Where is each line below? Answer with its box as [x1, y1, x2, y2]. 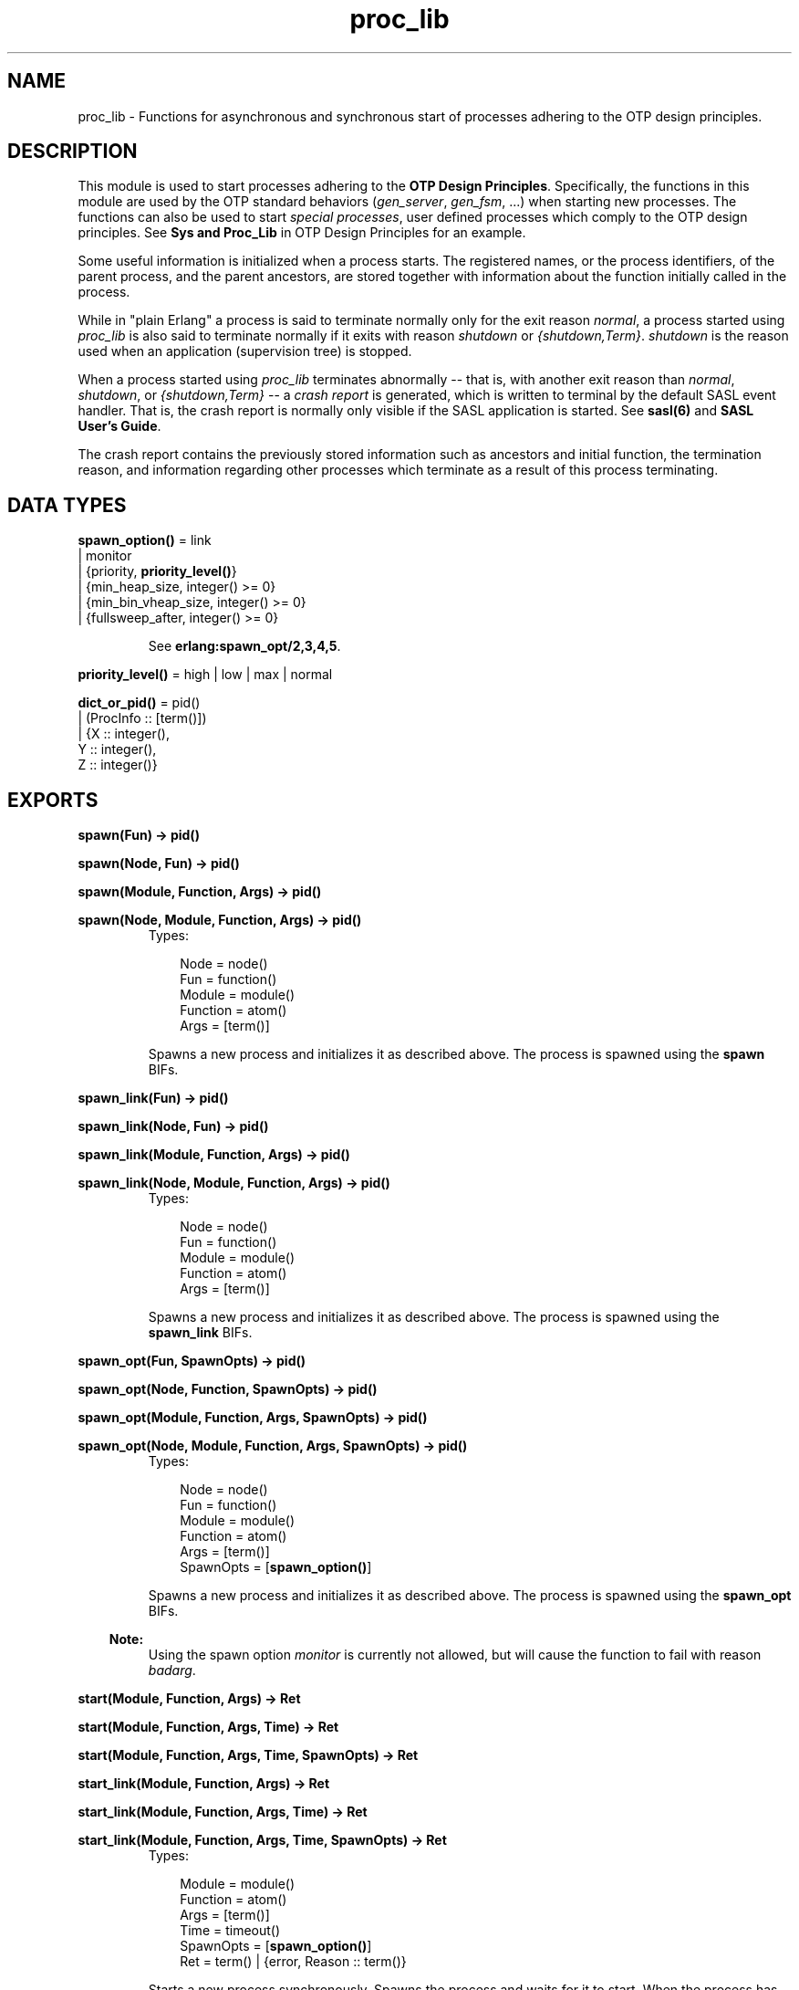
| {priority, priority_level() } [78, 563, 237, 580]
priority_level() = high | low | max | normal [78, 666, 333, 683]
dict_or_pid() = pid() [78, 695, 201, 711]
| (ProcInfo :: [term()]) [78, 710, 207, 727]
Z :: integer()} [78, 757, 158, 773]
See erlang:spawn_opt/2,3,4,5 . [148, 638, 341, 655]
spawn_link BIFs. [148, 1325, 253, 1341]
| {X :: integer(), [78, 726, 170, 742]
